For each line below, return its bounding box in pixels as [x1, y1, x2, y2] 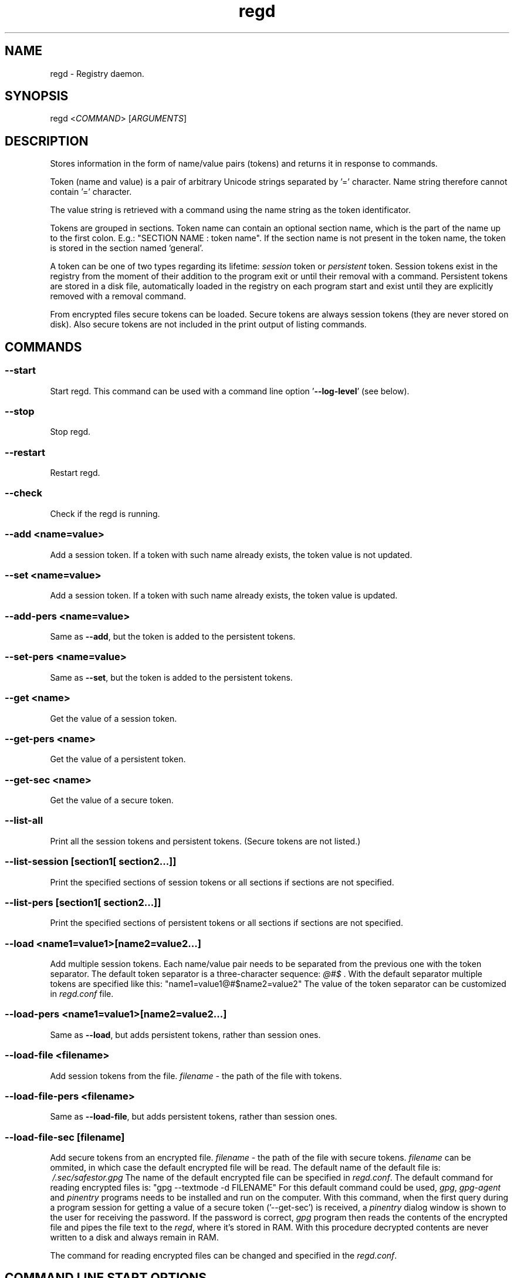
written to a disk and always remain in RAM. [50, 1232, 219, 1242]
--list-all [5, 814, 43, 827]
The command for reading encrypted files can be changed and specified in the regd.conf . [50, 1250, 397, 1260]
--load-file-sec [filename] [5, 1131, 125, 1143]
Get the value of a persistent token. [50, 754, 186, 765]
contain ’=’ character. [50, 187, 132, 197]
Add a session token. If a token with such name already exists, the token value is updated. [50, 590, 398, 601]
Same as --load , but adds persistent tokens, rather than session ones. [50, 1029, 321, 1040]
